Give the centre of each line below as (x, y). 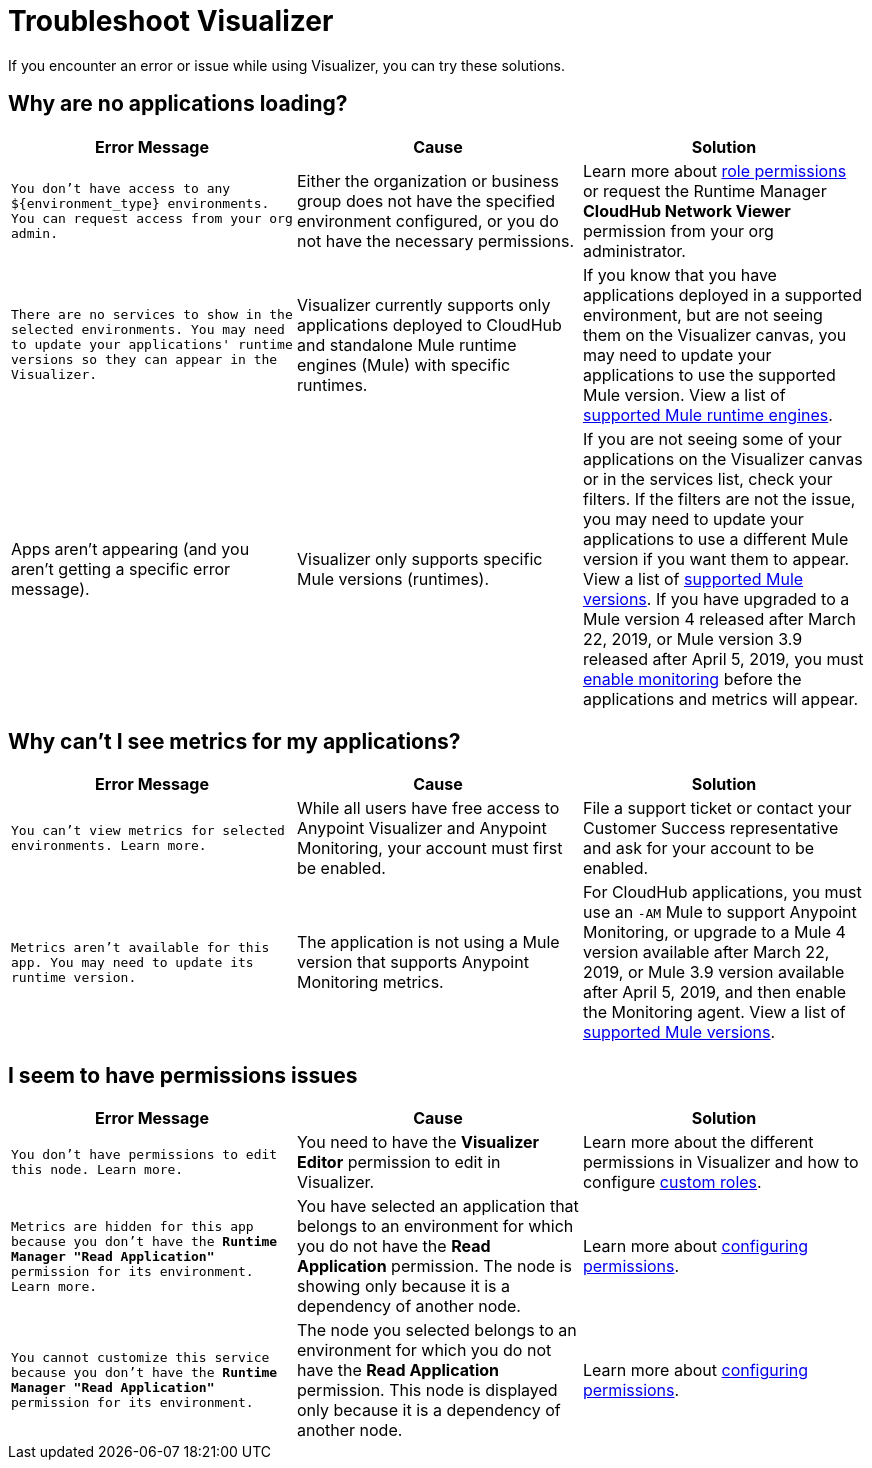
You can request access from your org (152, 218)
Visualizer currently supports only (423, 304)
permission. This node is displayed (427, 1390)
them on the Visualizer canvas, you (714, 334)
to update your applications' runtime (152, 345)
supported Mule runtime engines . (707, 414)
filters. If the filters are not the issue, (719, 498)
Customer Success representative (710, 828)
